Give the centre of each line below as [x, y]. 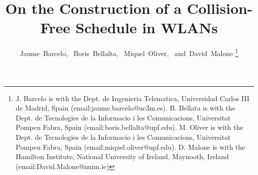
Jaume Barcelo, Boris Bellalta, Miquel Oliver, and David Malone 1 [129, 52]
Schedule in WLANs [147, 28]
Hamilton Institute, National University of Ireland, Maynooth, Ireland [122, 156]
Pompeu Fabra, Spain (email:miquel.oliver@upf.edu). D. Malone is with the [130, 146]
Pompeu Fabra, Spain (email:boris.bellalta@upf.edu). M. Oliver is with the [129, 127]
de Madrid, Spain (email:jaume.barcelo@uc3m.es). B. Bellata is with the [126, 108]
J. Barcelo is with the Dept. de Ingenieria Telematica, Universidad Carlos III [132, 98]
